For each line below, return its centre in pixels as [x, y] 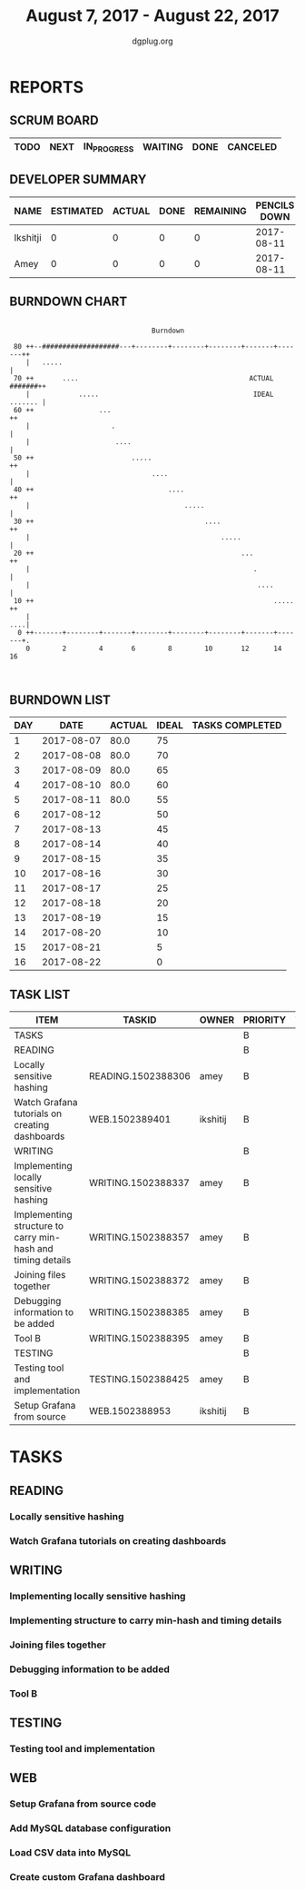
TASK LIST [40, 994]
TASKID [140, 1020]
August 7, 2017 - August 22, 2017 [152, 16]
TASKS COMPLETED [237, 726]
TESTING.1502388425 [139, 1380]
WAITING [163, 147]
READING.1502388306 [140, 1076]
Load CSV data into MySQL [70, 1853]
